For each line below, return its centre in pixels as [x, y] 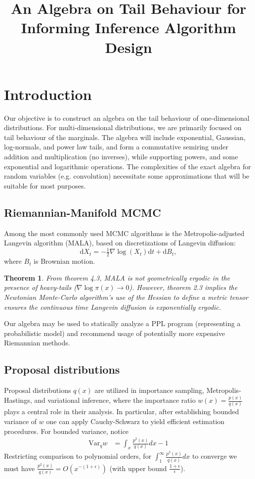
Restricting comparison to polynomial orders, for [78, 456]
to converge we [215, 456]
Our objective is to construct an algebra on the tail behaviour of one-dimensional [127, 118]
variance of [21, 421]
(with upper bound [138, 468]
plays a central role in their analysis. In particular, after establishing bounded [122, 411]
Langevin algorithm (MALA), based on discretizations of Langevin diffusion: [120, 243]
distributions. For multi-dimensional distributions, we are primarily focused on [123, 127]
